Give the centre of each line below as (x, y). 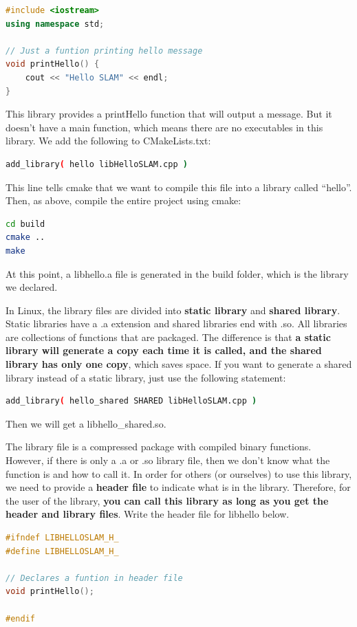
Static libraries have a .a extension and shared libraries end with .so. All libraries (176, 323)
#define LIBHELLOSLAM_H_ (62, 551)
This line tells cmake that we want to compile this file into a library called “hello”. (179, 187)
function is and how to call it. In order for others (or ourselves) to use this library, (179, 473)
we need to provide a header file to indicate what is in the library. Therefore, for (178, 487)
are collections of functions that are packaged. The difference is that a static (168, 337)
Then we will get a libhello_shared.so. (86, 423)
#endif (20, 618)
